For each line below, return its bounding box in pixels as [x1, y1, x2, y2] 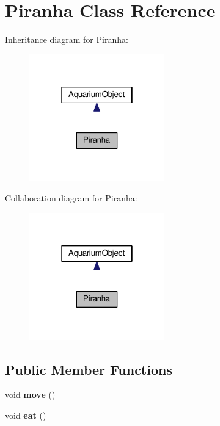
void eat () [5, 409, 46, 422]
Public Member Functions [5, 359, 172, 378]
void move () [5, 388, 56, 401]
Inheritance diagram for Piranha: [5, 33, 128, 46]
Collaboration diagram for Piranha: [5, 192, 137, 204]
